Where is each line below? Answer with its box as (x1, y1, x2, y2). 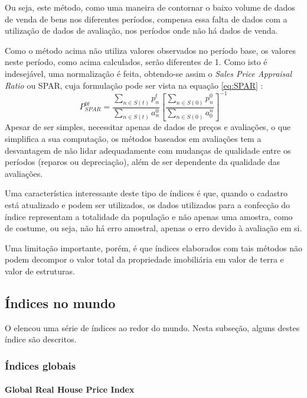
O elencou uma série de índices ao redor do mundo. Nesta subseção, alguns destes (5, 321, 300, 334)
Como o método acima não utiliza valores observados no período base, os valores (5, 44, 296, 56)
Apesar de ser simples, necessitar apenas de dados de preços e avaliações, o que (5, 121, 291, 133)
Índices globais (5, 358, 76, 373)
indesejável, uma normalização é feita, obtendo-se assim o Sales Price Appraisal (5, 67, 292, 79)
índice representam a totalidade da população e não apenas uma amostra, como (5, 210, 293, 222)
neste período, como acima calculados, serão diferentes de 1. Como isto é (5, 56, 267, 68)
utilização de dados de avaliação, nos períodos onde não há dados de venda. (5, 24, 278, 37)
